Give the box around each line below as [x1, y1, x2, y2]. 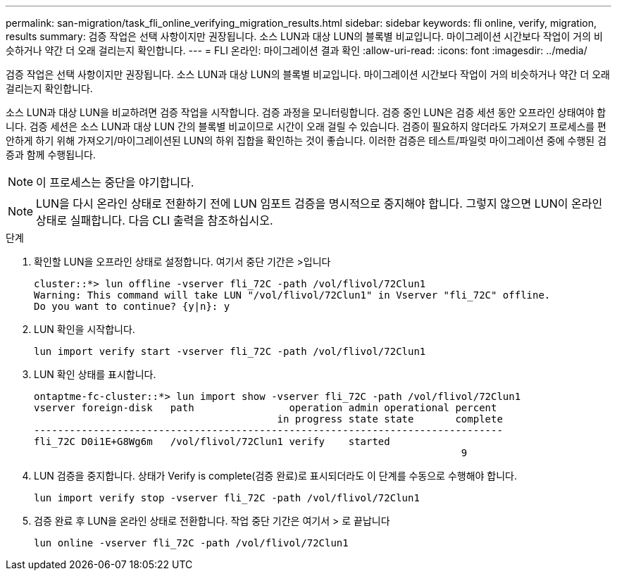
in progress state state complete [277, 413, 503, 425]
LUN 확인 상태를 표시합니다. [34, 368, 156, 380]
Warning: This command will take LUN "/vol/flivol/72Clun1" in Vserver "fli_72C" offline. [34, 289, 551, 301]
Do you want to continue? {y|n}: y [34, 301, 230, 312]
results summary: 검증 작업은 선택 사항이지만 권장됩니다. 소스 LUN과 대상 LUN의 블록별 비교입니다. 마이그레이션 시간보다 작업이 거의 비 [6, 30, 603, 42]
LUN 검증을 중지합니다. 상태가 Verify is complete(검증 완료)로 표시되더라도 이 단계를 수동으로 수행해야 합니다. [34, 470, 518, 482]
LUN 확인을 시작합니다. [34, 323, 135, 335]
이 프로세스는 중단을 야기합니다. [36, 175, 194, 189]
